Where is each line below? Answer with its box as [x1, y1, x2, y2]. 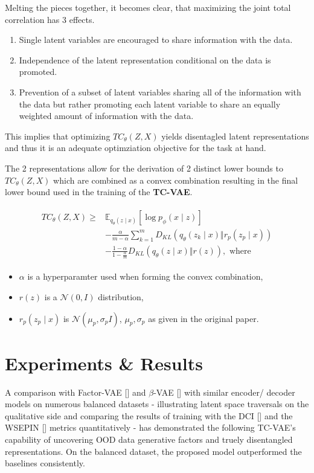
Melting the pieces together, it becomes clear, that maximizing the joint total [5, 1, 291, 13]
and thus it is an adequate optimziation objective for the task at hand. [5, 141, 266, 154]
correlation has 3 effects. [5, 13, 95, 25]
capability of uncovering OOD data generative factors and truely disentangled [5, 433, 293, 446]
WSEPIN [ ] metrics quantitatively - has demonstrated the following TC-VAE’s [5, 421, 296, 434]
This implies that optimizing [5, 129, 111, 142]
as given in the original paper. [148, 312, 259, 324]
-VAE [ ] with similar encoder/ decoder [153, 385, 295, 398]
